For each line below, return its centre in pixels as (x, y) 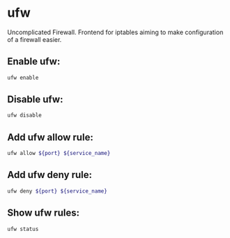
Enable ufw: (34, 62)
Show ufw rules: (44, 213)
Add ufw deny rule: (50, 175)
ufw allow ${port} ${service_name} (59, 154)
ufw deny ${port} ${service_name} (58, 191)
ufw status (23, 229)
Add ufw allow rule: (51, 137)
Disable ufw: (35, 99)
